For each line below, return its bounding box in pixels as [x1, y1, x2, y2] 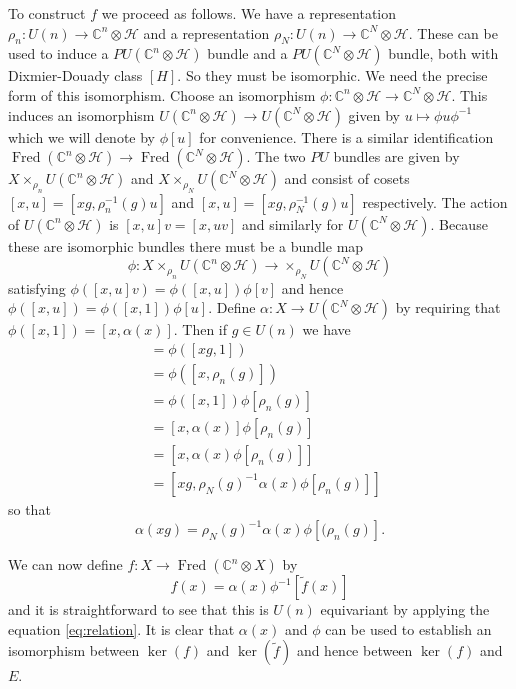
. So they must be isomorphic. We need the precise [177, 65, 488, 86]
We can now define [8, 554, 123, 575]
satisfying [8, 277, 66, 298]
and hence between [296, 640, 413, 661]
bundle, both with [388, 43, 499, 64]
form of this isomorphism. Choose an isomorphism [8, 84, 316, 105]
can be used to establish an [325, 618, 492, 639]
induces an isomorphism [8, 104, 155, 125]
